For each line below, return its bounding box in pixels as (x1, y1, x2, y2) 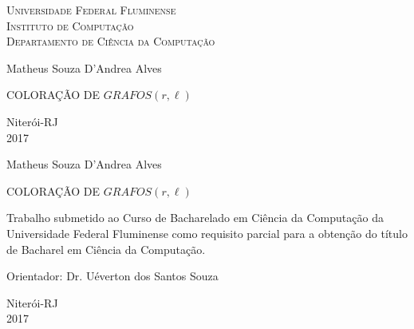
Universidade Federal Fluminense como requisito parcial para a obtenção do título (6, 224, 408, 241)
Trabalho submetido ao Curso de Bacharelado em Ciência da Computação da (6, 209, 384, 226)
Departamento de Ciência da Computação (6, 33, 215, 50)
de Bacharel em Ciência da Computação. (6, 240, 206, 257)
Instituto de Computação (6, 17, 134, 34)
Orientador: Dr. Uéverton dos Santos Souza (6, 268, 219, 284)
